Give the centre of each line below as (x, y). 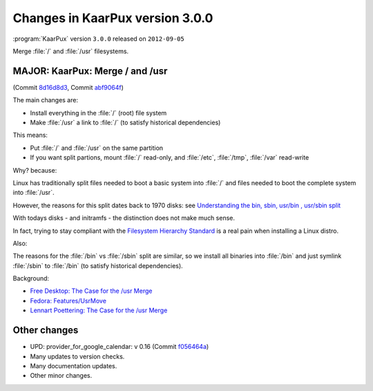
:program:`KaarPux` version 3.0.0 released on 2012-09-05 (98, 39)
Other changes (46, 331)
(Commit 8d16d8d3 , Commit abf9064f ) (68, 87)
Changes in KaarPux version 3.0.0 (113, 18)
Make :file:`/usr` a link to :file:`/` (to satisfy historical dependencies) (125, 123)
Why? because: (35, 170)
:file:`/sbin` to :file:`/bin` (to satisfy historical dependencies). (98, 265)
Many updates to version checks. (77, 356)
